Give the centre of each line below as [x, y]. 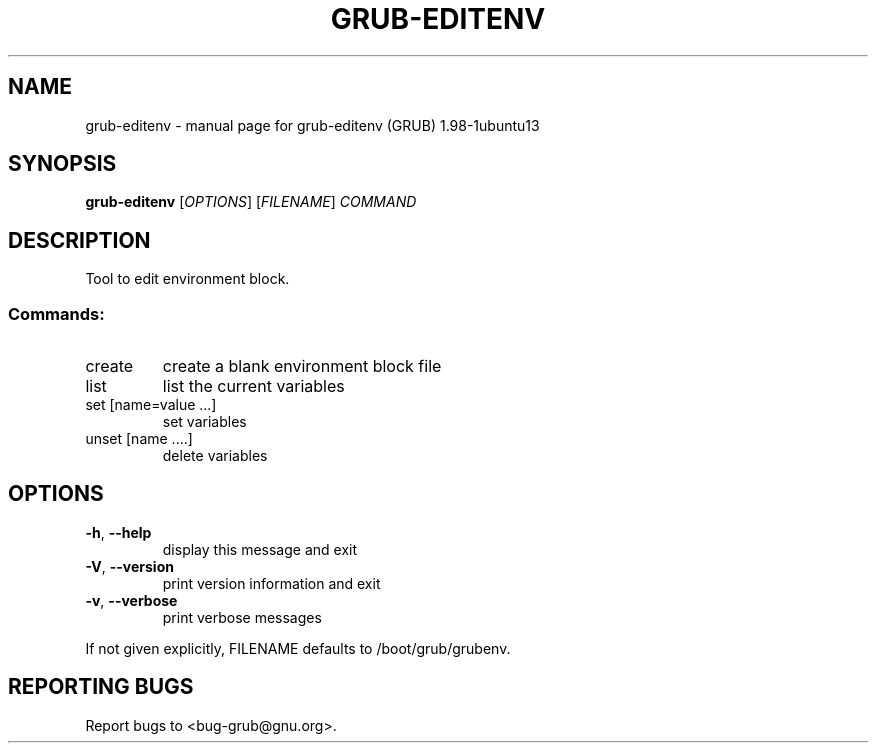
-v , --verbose [131, 600]
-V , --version [129, 566]
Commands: [56, 313]
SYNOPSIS [62, 164]
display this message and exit [260, 549]
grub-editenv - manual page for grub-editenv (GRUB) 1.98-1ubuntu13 [312, 125]
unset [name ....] [139, 439]
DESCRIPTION [79, 240]
